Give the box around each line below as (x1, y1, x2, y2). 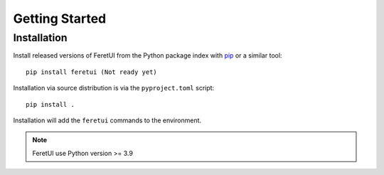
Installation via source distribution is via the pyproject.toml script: (13, 84, 215, 92)
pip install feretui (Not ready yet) (26, 68, 158, 76)
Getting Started (13, 11, 107, 26)
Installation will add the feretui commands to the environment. (13, 116, 202, 124)
